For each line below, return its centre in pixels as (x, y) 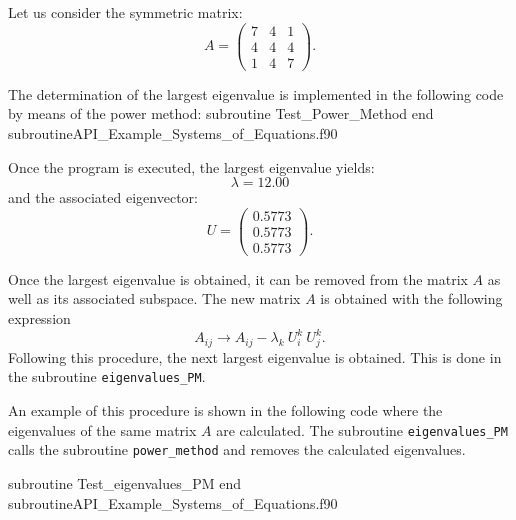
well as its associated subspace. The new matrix (154, 298)
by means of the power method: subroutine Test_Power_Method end (221, 113)
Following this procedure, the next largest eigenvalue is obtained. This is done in (255, 356)
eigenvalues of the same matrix (102, 429)
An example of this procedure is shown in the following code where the (225, 410)
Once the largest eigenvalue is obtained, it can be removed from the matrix (238, 278)
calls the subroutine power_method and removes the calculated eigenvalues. (237, 449)
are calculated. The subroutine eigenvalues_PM (362, 429)
